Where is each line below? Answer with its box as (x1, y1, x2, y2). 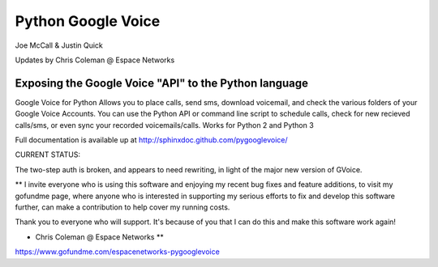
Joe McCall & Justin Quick (15, 40, 103, 50)
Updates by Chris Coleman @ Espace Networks (15, 55, 175, 65)
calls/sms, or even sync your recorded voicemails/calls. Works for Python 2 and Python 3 (15, 120, 314, 129)
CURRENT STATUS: (15, 150, 81, 159)
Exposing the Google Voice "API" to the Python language (15, 76, 308, 90)
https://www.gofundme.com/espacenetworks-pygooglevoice (15, 247, 221, 256)
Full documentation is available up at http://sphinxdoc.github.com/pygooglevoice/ (15, 135, 288, 145)
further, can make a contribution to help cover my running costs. (15, 202, 230, 212)
